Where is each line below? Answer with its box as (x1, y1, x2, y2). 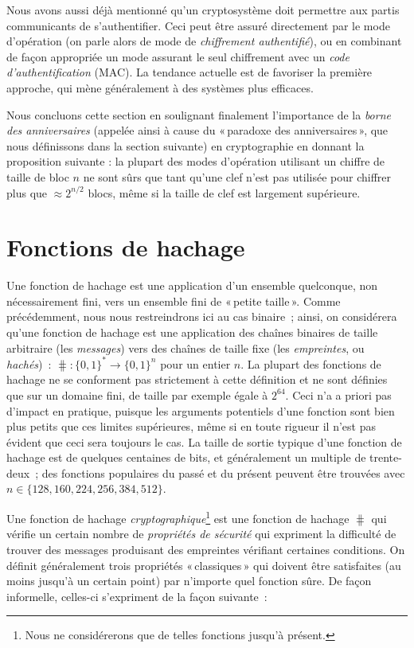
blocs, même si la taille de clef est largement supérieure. (88, 184, 361, 201)
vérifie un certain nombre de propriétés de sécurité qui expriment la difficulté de (6, 525, 396, 542)
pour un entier (160, 355, 231, 372)
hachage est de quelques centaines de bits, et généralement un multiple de (6, 449, 366, 466)
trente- (369, 449, 402, 466)
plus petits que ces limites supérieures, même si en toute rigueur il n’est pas (6, 418, 376, 435)
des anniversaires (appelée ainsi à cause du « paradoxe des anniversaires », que (6, 122, 389, 139)
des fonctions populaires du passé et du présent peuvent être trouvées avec (41, 464, 405, 481)
